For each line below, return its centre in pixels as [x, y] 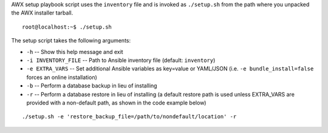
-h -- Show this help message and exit [75, 52]
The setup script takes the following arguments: [71, 41]
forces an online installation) [62, 77]
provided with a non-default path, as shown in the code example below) [116, 103]
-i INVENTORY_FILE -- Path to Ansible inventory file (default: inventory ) [121, 60]
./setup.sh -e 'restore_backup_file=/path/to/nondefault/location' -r [129, 117]
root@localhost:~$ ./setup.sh [67, 27]
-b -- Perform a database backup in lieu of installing [92, 86]
